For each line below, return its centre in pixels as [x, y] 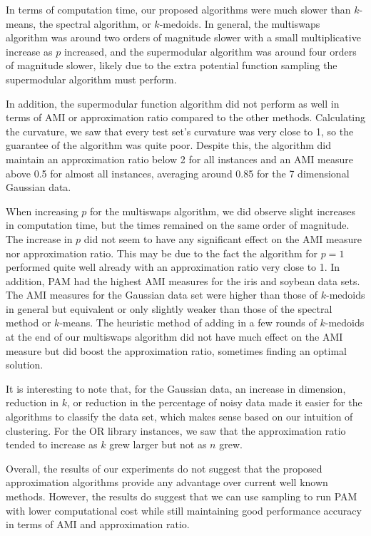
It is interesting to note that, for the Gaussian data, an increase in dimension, [176, 388]
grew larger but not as [158, 444]
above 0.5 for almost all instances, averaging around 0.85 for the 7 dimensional [178, 173]
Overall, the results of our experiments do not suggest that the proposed [164, 468]
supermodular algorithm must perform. [91, 79]
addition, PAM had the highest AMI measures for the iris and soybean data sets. [183, 280]
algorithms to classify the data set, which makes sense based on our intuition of [179, 417]
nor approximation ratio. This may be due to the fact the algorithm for [162, 253]
